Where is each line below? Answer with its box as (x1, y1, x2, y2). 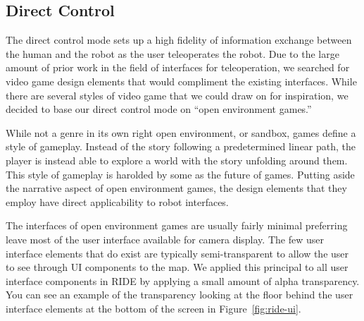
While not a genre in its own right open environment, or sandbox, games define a (6, 125, 356, 140)
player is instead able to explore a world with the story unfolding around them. (6, 152, 348, 167)
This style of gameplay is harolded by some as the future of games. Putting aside (6, 166, 355, 181)
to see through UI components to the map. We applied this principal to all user (6, 260, 349, 274)
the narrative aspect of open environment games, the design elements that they (6, 181, 347, 195)
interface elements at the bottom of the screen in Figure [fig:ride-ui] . (6, 301, 301, 315)
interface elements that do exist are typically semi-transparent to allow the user (6, 246, 349, 260)
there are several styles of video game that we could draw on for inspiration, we (6, 87, 349, 102)
